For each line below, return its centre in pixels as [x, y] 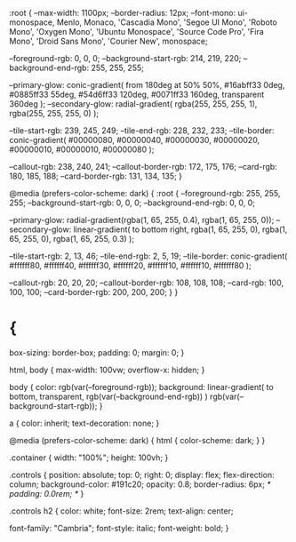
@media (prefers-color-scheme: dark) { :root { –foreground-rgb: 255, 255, [145, 193]
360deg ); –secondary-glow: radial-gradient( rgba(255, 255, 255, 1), [133, 104]
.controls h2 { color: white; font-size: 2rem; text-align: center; [121, 511]
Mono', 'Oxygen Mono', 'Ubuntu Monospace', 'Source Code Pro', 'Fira [136, 32]
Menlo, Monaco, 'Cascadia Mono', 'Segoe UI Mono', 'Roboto [167, 22]
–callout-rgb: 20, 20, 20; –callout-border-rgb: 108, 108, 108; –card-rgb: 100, [147, 283]
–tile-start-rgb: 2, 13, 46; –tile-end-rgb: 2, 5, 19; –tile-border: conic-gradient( [148, 256]
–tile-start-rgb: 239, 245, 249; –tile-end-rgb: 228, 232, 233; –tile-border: [142, 131]
